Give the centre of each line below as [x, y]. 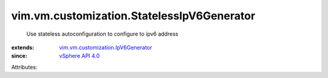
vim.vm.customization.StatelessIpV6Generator [133, 16]
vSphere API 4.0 [80, 56]
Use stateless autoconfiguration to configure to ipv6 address [102, 34]
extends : [23, 47]
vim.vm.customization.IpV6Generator [106, 47]
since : [19, 56]
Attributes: [24, 67]
